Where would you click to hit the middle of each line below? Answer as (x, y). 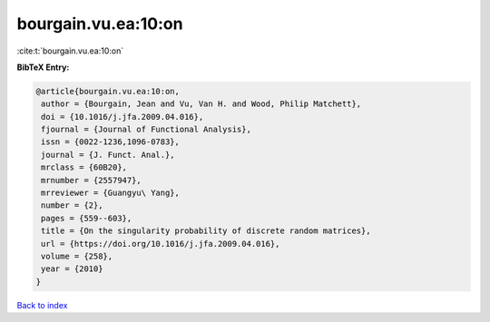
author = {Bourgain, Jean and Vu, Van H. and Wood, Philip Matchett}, (201, 104)
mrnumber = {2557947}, (92, 180)
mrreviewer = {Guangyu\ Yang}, (111, 193)
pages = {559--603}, (87, 218)
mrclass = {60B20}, (84, 167)
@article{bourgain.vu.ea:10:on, (108, 91)
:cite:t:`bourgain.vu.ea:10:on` (70, 51)
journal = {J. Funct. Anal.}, (108, 155)
